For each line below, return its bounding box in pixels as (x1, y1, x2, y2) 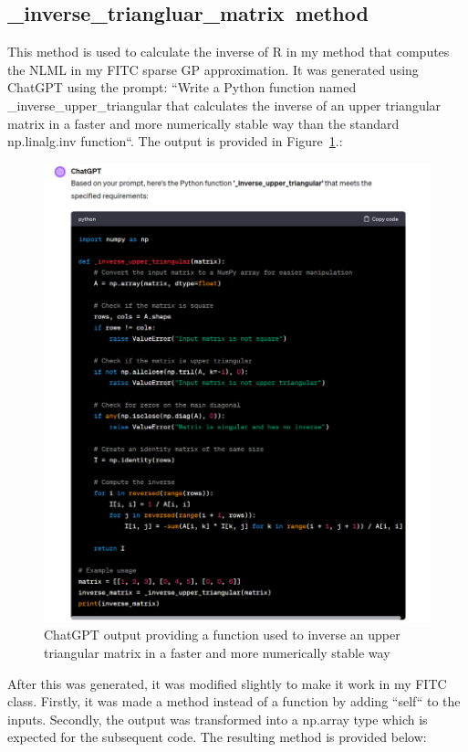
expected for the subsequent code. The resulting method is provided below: (7, 727, 427, 747)
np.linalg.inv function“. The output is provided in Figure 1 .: (7, 132, 343, 151)
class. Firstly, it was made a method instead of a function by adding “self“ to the (7, 692, 461, 711)
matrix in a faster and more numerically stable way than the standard (7, 113, 400, 132)
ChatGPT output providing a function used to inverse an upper (44, 625, 400, 644)
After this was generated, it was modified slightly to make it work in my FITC (7, 673, 447, 693)
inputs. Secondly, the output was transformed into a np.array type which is (7, 709, 428, 728)
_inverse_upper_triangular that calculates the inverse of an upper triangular (7, 95, 442, 114)
